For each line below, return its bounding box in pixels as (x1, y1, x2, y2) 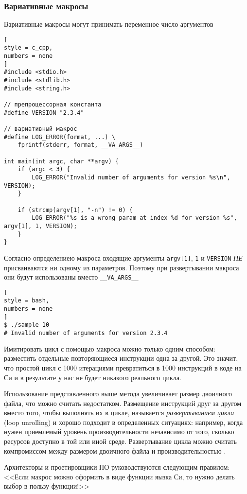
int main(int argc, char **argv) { (4, 158, 119, 165)
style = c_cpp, (4, 44, 53, 52)
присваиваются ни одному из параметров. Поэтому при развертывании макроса (4, 262, 239, 272)
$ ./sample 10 (4, 321, 50, 329)
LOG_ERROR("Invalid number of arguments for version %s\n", (32, 174, 230, 181)
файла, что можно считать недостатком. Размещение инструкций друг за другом (4, 398, 242, 408)
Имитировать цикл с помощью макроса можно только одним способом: (4, 343, 215, 353)
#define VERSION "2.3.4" (4, 109, 84, 116)
